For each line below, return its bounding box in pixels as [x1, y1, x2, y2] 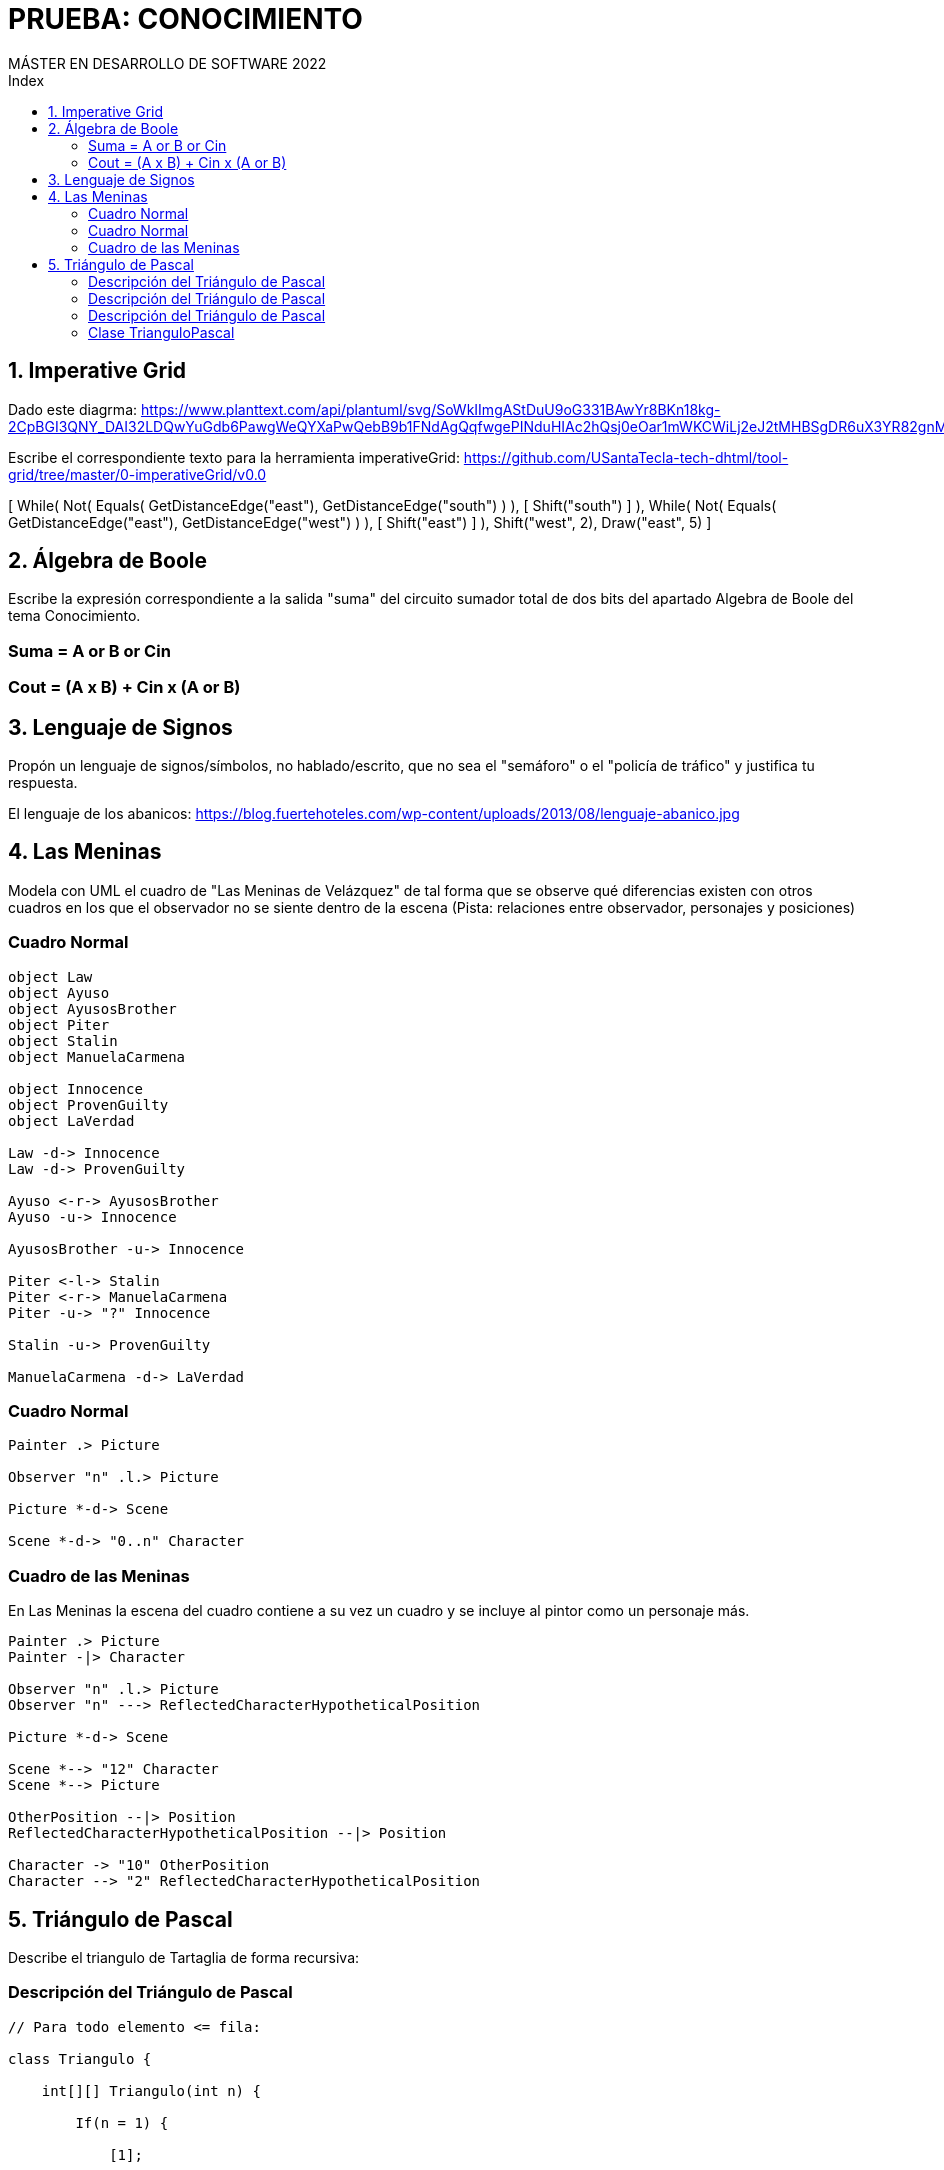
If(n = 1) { [75, 2114, 169, 2131]
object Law [8, 968, 93, 985]
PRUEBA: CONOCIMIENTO [8, 2, 363, 36]
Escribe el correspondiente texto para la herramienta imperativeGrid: [8, 448, 460, 466]
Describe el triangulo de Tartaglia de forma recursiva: [8, 1948, 360, 1966]
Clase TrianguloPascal [88, 323, 235, 341]
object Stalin [8, 1032, 118, 1049]
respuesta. [8, 774, 78, 792]
